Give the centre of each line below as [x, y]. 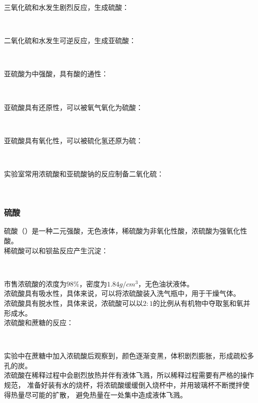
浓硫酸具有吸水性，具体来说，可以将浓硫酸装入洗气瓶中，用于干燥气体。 [122, 293]
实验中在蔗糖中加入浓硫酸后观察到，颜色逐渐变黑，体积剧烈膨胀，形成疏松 [126, 356]
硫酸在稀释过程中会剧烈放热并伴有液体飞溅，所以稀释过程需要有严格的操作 [132, 375]
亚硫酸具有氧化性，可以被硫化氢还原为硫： [73, 140]
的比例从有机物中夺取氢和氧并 [202, 303]
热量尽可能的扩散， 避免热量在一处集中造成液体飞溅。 [99, 394]
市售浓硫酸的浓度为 [35, 283]
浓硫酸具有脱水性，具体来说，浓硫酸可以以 [73, 303]
